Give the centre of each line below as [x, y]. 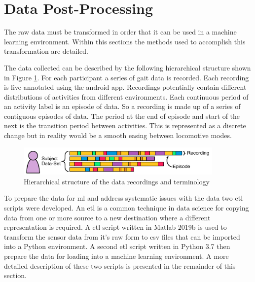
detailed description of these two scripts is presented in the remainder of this [120, 265]
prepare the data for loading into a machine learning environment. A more [116, 256]
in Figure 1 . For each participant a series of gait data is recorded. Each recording [127, 77]
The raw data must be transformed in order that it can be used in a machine [120, 32]
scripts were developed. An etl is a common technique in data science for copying [127, 208]
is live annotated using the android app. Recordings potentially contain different [125, 87]
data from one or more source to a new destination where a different [107, 217]
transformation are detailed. [46, 51]
